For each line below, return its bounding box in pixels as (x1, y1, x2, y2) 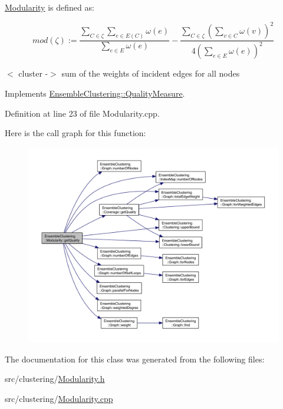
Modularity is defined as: (5, 1, 94, 13)
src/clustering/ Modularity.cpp (5, 392, 113, 404)
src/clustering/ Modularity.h (5, 372, 105, 385)
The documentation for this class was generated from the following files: (5, 352, 265, 365)
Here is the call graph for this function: (5, 127, 146, 139)
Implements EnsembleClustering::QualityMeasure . (5, 87, 185, 100)
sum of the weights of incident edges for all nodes (61, 67, 240, 80)
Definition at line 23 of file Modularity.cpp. (5, 107, 160, 119)
